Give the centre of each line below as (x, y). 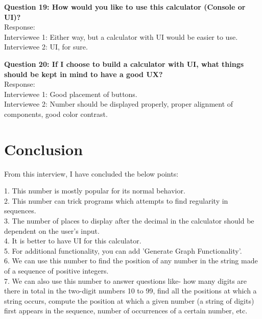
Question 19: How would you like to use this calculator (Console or (125, 7)
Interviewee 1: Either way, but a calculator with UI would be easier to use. (121, 36)
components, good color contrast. (56, 114)
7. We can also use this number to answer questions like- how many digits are (126, 280)
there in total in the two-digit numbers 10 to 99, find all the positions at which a (130, 291)
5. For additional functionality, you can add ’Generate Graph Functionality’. (123, 250)
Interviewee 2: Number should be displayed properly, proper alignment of (119, 104)
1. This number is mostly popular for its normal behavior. (95, 191)
